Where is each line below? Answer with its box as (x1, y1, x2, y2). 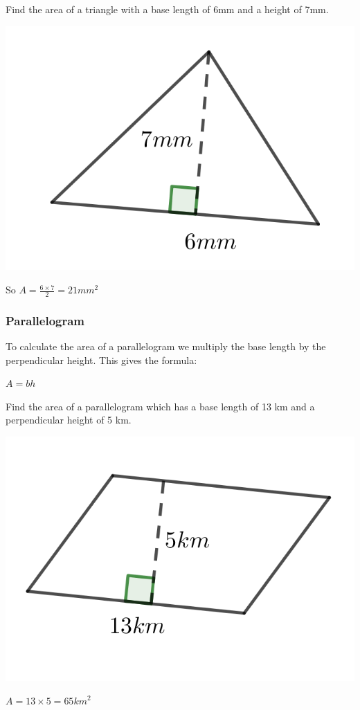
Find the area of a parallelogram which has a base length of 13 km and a (6, 399, 315, 413)
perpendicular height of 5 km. (6, 412, 132, 427)
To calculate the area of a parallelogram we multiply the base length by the (6, 339, 326, 354)
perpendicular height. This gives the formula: (6, 352, 197, 367)
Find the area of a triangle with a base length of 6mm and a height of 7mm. (6, 2, 329, 16)
